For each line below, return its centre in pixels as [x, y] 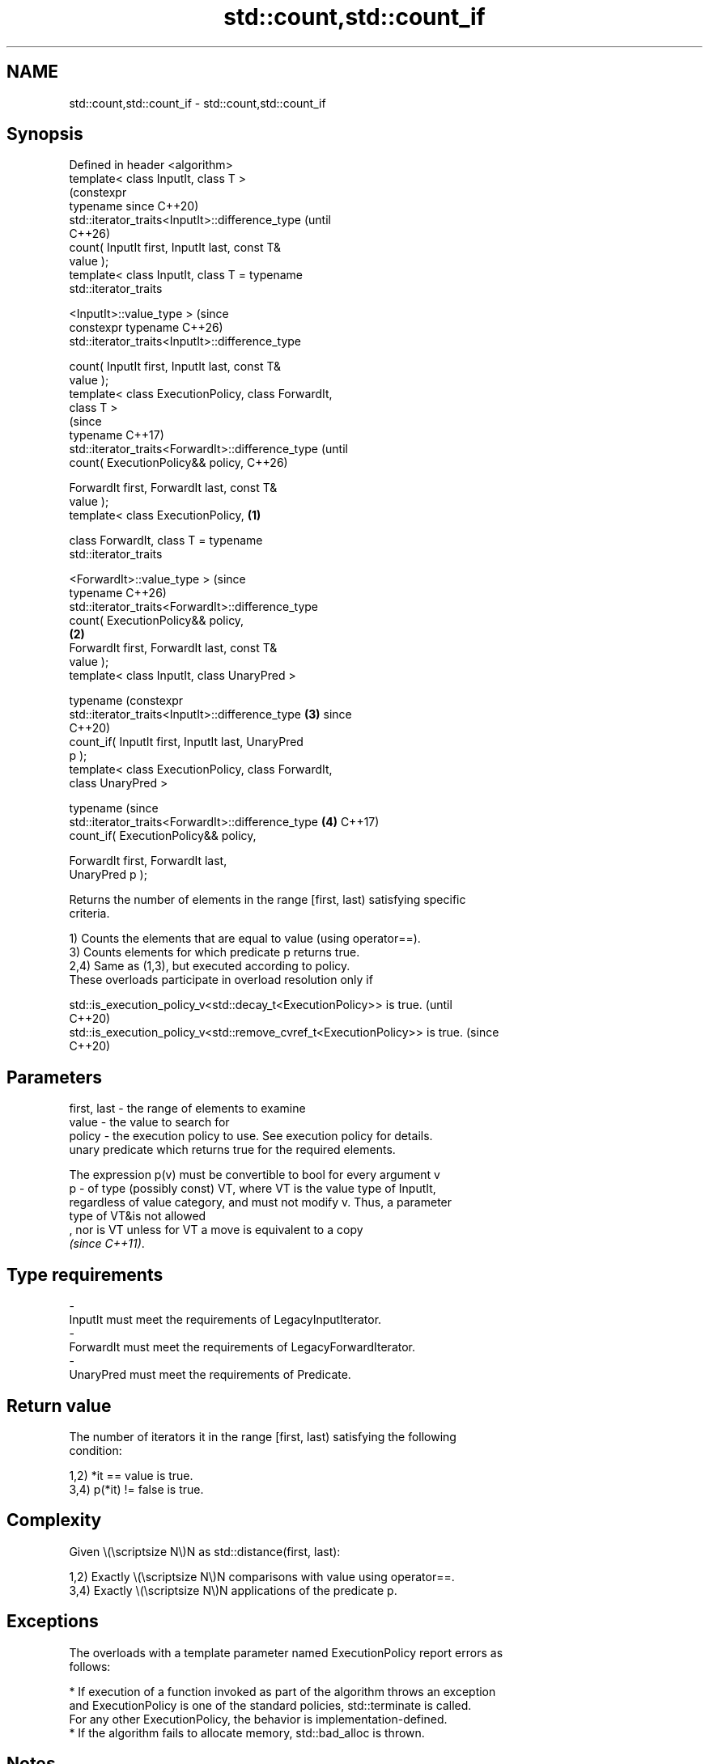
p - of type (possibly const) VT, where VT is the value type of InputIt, [253, 1189]
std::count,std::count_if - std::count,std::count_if [197, 103]
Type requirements [85, 1274]
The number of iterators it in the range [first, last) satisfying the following [263, 1436]
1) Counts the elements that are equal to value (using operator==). [245, 939]
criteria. [89, 914]
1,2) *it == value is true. [131, 1475]
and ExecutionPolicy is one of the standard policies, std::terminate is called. [270, 1705]
